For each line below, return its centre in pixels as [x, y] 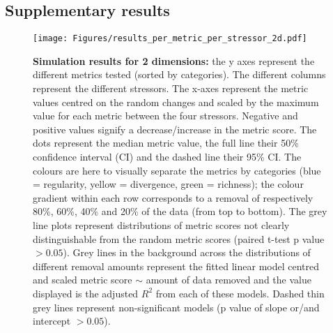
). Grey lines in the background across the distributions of [187, 252]
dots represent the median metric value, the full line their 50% [166, 143]
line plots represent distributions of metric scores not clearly [161, 224]
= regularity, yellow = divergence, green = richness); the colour [168, 184]
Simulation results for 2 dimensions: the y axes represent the [174, 60]
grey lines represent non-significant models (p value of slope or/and [176, 307]
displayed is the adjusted [86, 293]
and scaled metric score [83, 280]
